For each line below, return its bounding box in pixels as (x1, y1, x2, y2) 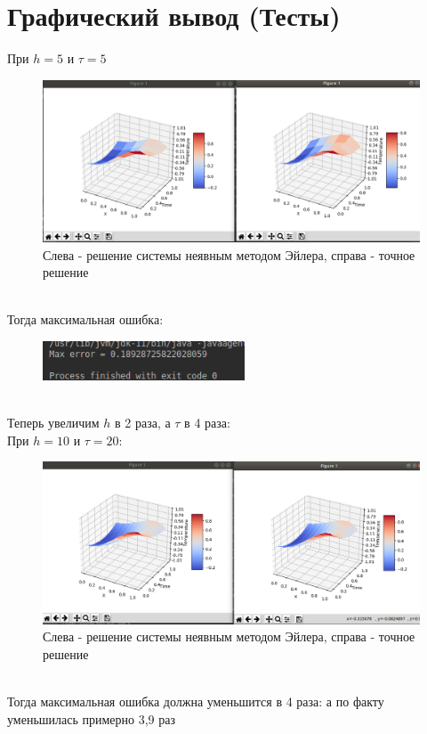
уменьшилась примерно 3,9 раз (7, 709, 176, 728)
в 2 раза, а (115, 413, 171, 432)
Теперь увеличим (7, 413, 100, 432)
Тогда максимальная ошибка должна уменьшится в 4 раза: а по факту (7, 692, 384, 711)
